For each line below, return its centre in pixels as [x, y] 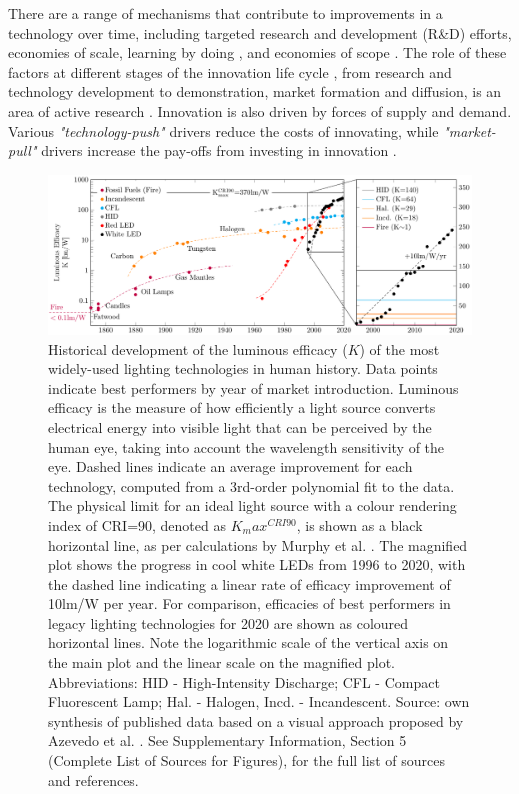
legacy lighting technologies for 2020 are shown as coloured [228, 622]
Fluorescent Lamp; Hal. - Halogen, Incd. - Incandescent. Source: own [259, 701]
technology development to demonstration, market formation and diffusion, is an [255, 91]
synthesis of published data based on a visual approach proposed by [256, 720]
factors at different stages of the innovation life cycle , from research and [230, 71]
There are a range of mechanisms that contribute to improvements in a [225, 13]
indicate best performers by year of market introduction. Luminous [253, 387]
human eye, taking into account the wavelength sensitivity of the [246, 446]
